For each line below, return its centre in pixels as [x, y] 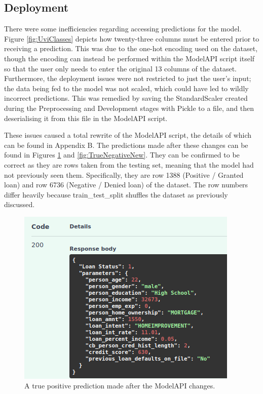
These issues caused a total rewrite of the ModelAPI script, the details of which [128, 135]
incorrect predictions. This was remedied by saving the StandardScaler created [126, 98]
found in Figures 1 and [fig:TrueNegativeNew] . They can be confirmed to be [122, 155]
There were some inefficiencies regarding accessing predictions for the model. [123, 29]
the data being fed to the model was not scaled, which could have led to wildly [126, 88]
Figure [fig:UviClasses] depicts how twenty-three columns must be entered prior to [132, 38]
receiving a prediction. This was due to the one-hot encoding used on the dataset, [131, 48]
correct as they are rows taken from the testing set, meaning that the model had [129, 164]
